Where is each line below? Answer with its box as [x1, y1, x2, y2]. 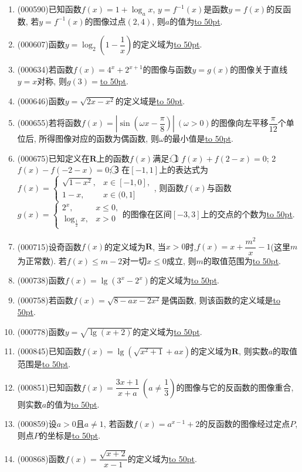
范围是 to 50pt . [17, 358, 71, 370]
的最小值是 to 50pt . [164, 132, 233, 145]
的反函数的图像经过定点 [199, 418, 290, 430]
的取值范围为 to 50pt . [203, 254, 281, 266]
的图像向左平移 [211, 117, 269, 129]
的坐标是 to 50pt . [39, 429, 101, 442]
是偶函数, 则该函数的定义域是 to [161, 294, 280, 306]
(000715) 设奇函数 [17, 240, 82, 252]
